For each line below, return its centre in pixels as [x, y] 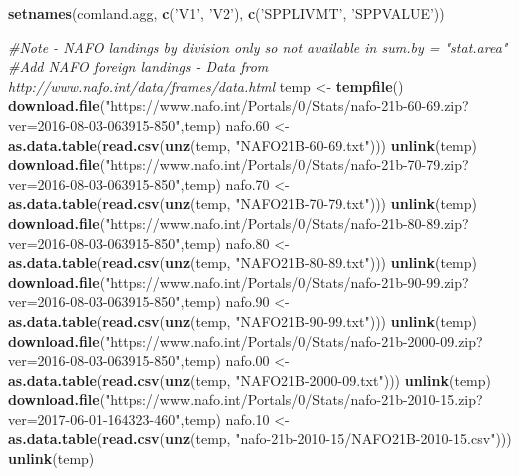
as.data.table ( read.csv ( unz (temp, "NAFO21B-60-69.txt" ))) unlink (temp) [242, 144]
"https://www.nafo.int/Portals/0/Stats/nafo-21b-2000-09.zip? [294, 340]
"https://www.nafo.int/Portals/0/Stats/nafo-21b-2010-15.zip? [294, 399]
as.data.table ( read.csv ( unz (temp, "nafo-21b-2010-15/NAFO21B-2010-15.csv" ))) [260, 438]
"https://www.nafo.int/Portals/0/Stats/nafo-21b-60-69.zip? [287, 105]
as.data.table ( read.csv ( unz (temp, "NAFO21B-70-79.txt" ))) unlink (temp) [242, 203]
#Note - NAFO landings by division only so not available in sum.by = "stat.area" [258, 46]
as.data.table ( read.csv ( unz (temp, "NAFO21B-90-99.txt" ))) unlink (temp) [242, 320]
